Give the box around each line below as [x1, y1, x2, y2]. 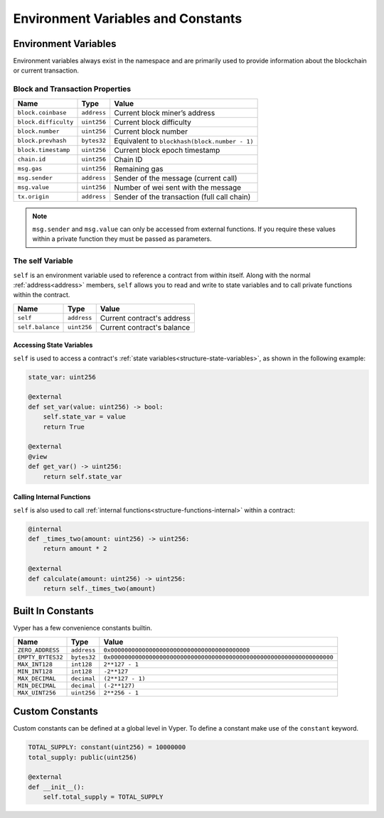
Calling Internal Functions [13, 493, 91, 501]
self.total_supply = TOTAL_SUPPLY [43, 793, 164, 801]
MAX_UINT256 [17, 689, 56, 696]
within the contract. [13, 291, 70, 299]
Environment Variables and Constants [13, 11, 242, 26]
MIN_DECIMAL [17, 682, 56, 689]
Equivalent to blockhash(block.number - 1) [114, 136, 254, 146]
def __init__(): [28, 782, 85, 791]
